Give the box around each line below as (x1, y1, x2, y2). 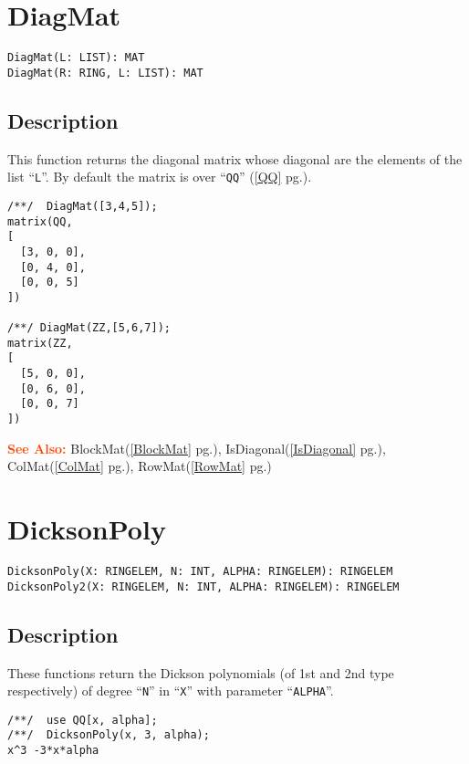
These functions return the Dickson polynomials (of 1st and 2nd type (7, 663, 394, 682)
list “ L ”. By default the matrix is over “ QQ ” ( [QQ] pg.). (7, 167, 312, 186)
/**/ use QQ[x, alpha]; (7, 713, 158, 727)
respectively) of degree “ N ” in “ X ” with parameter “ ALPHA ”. (7, 681, 334, 700)
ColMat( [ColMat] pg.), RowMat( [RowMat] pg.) (7, 456, 272, 476)
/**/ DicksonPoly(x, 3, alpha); (7, 728, 210, 742)
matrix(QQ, (7, 215, 73, 228)
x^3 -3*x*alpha (7, 744, 99, 758)
